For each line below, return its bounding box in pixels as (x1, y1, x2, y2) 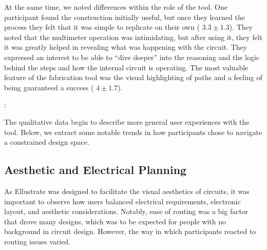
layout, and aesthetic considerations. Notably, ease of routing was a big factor (4, 206, 249, 217)
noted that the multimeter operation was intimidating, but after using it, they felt (4, 31, 263, 42)
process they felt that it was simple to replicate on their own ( (4, 22, 200, 32)
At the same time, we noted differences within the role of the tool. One (4, 2, 227, 12)
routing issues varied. (4, 236, 71, 246)
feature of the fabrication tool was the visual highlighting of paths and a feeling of (4, 72, 262, 83)
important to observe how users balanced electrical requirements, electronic (4, 196, 241, 206)
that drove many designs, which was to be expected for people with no (4, 216, 226, 226)
